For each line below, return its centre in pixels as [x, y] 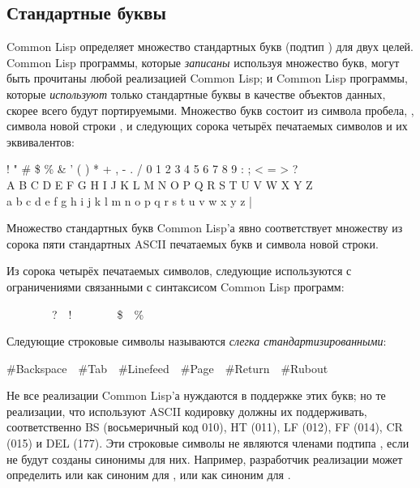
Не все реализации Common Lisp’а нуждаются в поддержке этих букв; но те [196, 395]
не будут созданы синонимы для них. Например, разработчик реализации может [205, 458]
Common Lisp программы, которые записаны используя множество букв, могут [203, 62]
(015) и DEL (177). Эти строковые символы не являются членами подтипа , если [208, 443]
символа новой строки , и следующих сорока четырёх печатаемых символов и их [207, 126]
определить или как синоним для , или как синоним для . [149, 475]
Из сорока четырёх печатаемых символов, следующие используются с [179, 271]
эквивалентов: [41, 141]
